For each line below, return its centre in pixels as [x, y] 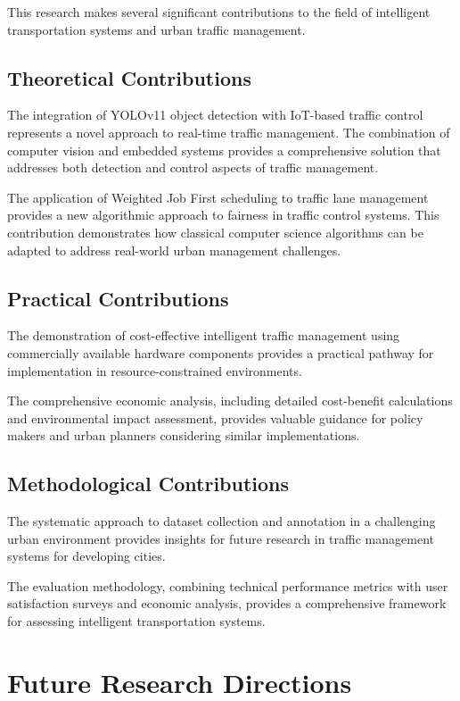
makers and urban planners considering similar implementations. [184, 435]
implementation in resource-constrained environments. [155, 370]
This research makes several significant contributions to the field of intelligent [219, 12]
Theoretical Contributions [129, 77]
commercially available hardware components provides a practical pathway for [221, 352]
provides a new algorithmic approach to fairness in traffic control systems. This [223, 215]
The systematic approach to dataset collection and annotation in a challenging [222, 521]
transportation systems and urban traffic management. [156, 29]
